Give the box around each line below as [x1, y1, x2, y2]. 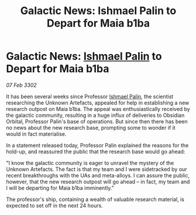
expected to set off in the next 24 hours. [6, 201, 104, 209]
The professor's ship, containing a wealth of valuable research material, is [6, 196, 184, 203]
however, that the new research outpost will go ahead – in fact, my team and [6, 178, 190, 185]
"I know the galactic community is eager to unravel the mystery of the [6, 159, 174, 166]
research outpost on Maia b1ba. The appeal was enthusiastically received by [6, 105, 190, 112]
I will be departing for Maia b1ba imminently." [6, 184, 114, 192]
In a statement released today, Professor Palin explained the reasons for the [6, 142, 189, 149]
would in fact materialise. [6, 130, 67, 137]
